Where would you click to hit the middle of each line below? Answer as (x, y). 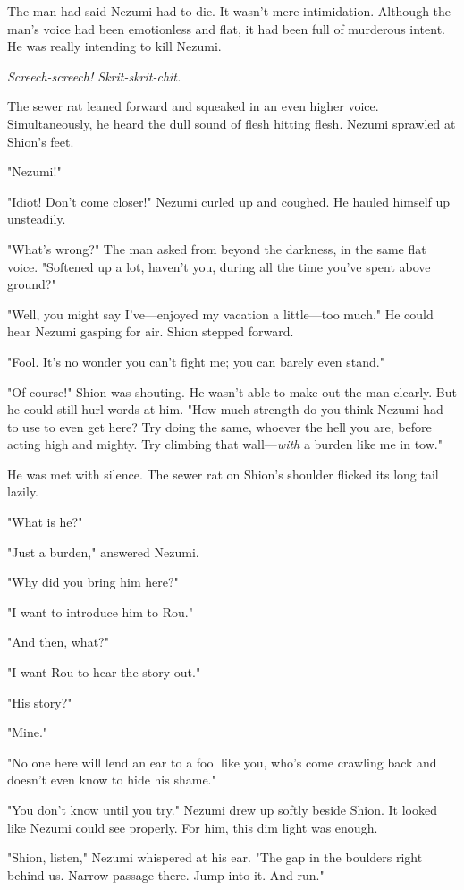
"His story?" (40, 702)
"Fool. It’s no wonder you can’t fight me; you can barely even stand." (196, 361)
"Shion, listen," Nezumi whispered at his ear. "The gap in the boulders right (215, 857)
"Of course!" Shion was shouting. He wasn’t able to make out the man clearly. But (232, 391)
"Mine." (28, 732)
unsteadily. (37, 219)
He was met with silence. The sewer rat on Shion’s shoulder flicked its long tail (223, 474)
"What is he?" (45, 522)
